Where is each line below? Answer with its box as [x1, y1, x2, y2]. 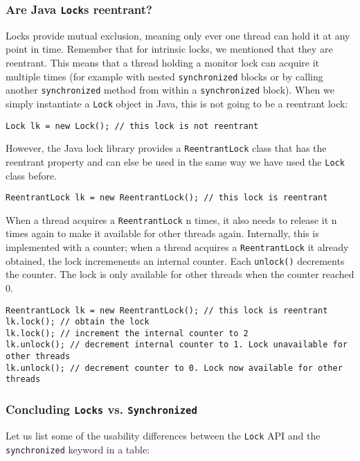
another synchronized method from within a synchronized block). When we [6, 82, 334, 97]
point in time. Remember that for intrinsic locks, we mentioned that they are [6, 42, 333, 56]
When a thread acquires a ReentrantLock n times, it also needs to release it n [6, 212, 337, 227]
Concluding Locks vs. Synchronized [6, 401, 197, 418]
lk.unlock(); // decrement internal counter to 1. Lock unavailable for [6, 340, 348, 350]
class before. [6, 168, 57, 182]
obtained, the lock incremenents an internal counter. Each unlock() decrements [6, 253, 345, 268]
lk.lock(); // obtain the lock [6, 317, 150, 327]
